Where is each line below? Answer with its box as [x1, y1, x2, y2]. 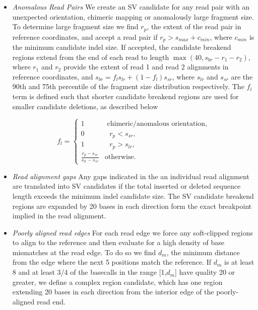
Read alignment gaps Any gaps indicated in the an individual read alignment [12, 171, 249, 181]
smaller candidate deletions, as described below [12, 101, 158, 111]
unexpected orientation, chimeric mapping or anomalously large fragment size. [12, 11, 254, 22]
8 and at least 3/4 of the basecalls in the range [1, [12, 267, 167, 277]
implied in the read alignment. [12, 210, 106, 221]
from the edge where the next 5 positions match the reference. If [12, 257, 212, 267]
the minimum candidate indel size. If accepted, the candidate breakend [12, 42, 231, 52]
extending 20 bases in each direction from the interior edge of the [12, 286, 214, 297]
